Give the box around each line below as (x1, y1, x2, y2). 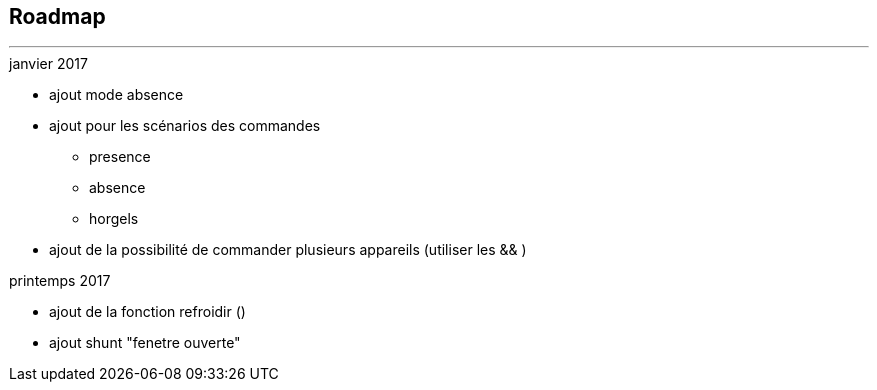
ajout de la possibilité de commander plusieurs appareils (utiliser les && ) (49, 241, 527, 259)
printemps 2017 (9, 272, 111, 290)
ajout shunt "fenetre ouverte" (49, 334, 241, 352)
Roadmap (9, 4, 106, 29)
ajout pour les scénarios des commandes (49, 117, 321, 135)
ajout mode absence (49, 86, 184, 104)
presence (89, 148, 151, 166)
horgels (89, 210, 139, 228)
